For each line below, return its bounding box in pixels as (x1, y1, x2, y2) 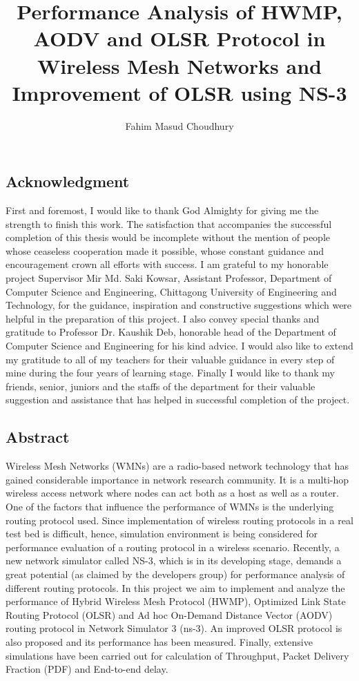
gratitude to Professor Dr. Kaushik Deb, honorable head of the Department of (6, 325, 336, 339)
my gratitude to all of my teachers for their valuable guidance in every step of (6, 352, 335, 366)
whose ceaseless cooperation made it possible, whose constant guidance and (6, 243, 324, 258)
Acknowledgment (6, 171, 130, 192)
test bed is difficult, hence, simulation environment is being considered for (6, 526, 318, 541)
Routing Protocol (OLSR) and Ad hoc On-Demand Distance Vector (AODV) (6, 607, 333, 622)
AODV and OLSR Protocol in (33, 24, 326, 52)
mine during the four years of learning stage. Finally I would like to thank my (6, 365, 335, 380)
